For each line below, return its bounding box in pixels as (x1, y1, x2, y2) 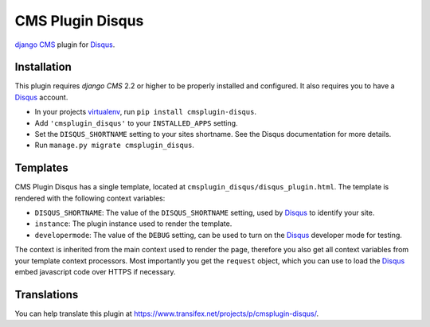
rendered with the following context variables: (14, 193, 166, 203)
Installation (14, 60, 72, 74)
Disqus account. (14, 92, 68, 102)
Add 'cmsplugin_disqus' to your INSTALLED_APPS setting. (34, 118, 238, 127)
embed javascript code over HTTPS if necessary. (14, 267, 176, 277)
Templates (14, 162, 68, 175)
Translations (14, 287, 79, 302)
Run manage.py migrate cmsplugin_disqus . (34, 140, 195, 150)
